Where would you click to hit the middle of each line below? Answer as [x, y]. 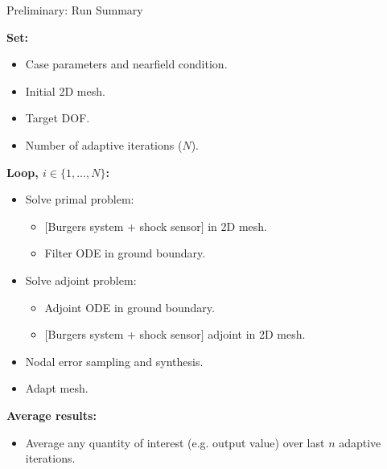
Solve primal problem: [80, 199]
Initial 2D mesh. [65, 91]
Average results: [51, 415]
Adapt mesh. [57, 388]
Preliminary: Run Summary [75, 10]
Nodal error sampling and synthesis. [114, 361]
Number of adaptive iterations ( [104, 144]
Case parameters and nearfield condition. [126, 64]
